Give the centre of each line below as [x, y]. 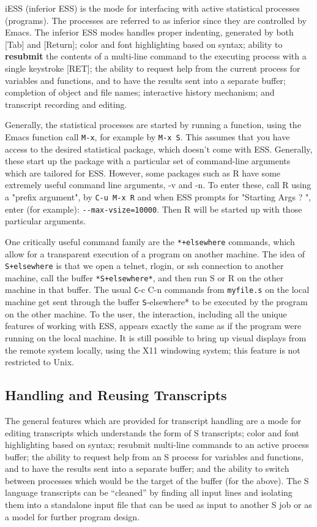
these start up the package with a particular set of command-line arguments [148, 161]
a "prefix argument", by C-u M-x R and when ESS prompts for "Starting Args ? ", [158, 196]
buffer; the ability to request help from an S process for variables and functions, [154, 456]
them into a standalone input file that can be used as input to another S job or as [158, 505]
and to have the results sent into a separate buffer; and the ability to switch [147, 468]
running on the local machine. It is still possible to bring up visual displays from [156, 337]
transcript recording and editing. [66, 104]
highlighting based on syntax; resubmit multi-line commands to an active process [157, 445]
